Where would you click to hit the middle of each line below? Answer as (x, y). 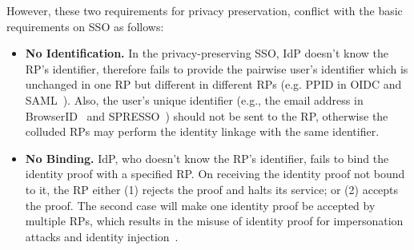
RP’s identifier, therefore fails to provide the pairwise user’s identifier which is (217, 68)
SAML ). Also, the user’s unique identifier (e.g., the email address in (194, 99)
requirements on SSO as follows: (85, 26)
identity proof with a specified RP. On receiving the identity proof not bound (215, 174)
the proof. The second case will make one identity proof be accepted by (200, 205)
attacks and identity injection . (102, 236)
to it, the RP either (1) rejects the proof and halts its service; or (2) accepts (212, 189)
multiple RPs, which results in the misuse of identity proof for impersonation (214, 221)
